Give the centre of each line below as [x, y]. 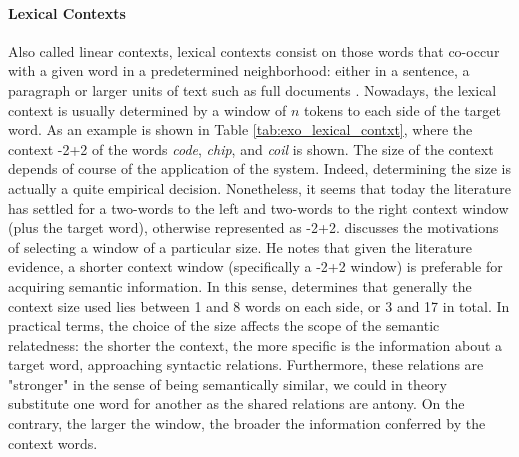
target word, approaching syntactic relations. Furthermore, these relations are [246, 364]
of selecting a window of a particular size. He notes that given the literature [240, 246]
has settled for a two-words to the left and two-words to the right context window [258, 207]
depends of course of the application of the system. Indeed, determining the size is [259, 168]
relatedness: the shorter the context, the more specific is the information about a [255, 344]
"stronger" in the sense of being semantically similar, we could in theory [227, 383]
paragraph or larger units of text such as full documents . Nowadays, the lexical [252, 89]
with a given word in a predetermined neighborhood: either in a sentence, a [239, 70]
